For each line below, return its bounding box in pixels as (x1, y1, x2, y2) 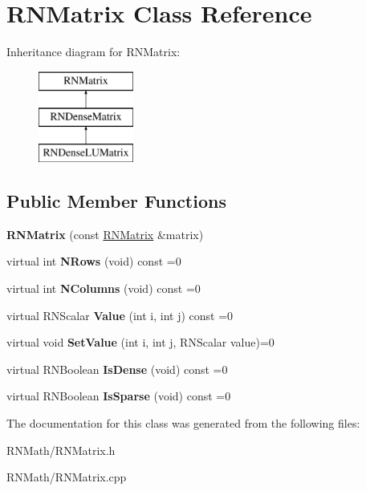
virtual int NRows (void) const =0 (6, 253, 181, 270)
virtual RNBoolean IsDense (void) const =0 (6, 360, 228, 377)
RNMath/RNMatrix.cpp (6, 469, 127, 485)
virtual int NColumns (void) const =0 (6, 280, 201, 297)
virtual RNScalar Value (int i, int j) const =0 (6, 306, 234, 323)
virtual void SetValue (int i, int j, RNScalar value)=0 (6, 334, 274, 351)
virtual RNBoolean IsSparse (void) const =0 (6, 388, 231, 404)
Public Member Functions (6, 189, 226, 213)
